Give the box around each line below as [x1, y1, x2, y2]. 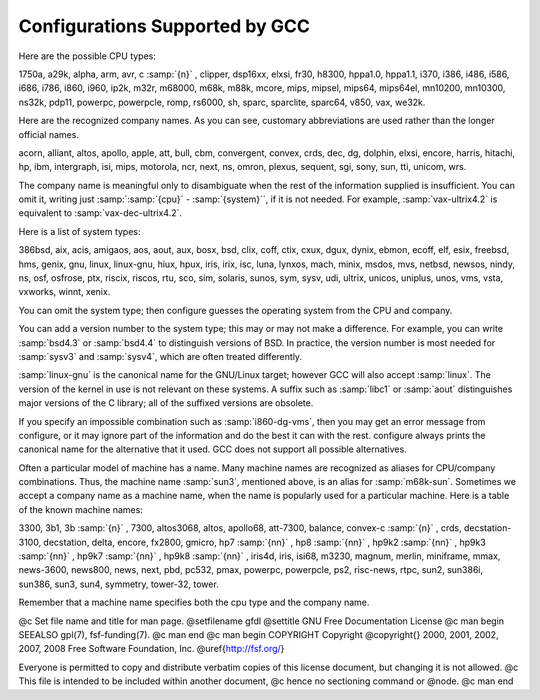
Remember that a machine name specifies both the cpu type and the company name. [18, 596, 370, 609]
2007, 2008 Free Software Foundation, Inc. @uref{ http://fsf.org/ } [18, 643, 285, 655]
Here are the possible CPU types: [18, 50, 157, 62]
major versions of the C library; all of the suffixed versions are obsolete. [18, 397, 314, 409]
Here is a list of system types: [18, 225, 141, 237]
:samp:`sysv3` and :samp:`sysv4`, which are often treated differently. [18, 350, 303, 362]
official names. [18, 128, 80, 140]
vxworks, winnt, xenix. [18, 286, 111, 298]
